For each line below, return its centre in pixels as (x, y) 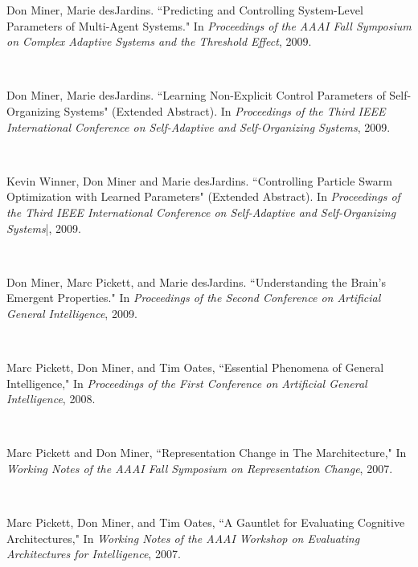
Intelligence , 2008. (51, 399)
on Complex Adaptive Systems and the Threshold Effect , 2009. (159, 41)
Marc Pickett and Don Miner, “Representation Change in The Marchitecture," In (207, 453)
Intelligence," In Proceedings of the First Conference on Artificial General (187, 383)
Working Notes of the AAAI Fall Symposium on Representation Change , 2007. (200, 469)
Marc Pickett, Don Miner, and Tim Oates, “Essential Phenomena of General (195, 367)
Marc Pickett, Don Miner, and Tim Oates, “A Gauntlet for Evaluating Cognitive (206, 522)
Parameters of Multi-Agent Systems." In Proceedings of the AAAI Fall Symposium (209, 25)
